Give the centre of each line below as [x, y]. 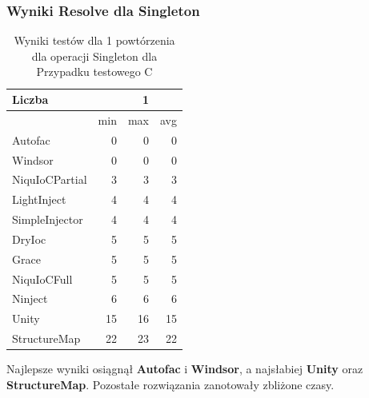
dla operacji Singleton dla [94, 56]
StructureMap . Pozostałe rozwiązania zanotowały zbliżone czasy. [170, 384]
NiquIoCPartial [50, 179]
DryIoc [29, 239]
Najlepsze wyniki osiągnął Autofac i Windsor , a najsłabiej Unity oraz [185, 369]
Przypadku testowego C [94, 72]
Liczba [30, 99]
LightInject [39, 199]
